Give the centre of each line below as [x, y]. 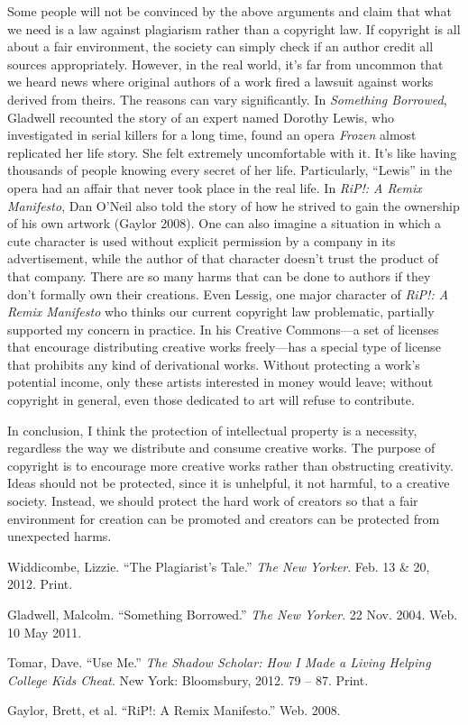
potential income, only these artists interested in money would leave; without [220, 382]
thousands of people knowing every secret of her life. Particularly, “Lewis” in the [230, 170]
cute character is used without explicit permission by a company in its [202, 240]
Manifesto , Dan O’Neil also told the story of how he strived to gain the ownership [234, 205]
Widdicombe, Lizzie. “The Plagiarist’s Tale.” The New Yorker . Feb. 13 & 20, [219, 566]
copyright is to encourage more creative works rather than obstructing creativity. [230, 465]
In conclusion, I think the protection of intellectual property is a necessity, [212, 430]
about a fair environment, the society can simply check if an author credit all [220, 46]
